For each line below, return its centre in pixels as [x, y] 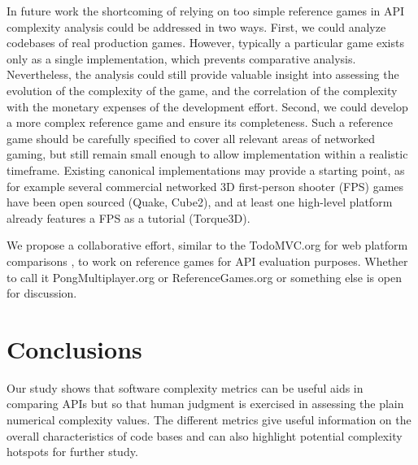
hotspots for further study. [72, 452]
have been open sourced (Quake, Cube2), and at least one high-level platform [200, 202]
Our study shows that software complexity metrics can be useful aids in [185, 387]
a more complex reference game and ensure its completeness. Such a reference [200, 122]
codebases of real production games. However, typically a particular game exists [205, 43]
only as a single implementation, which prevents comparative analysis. [181, 58]
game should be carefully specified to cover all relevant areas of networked [191, 138]
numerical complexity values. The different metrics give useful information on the [209, 419]
